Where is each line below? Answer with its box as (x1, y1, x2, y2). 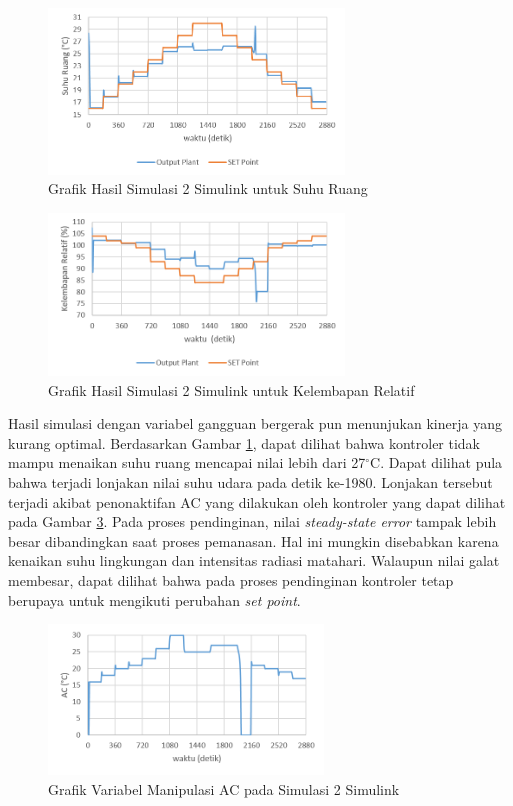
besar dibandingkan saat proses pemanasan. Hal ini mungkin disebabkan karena (8, 530, 499, 551)
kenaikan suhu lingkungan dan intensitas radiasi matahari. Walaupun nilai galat (8, 550, 500, 571)
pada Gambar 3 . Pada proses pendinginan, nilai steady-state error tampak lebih (8, 511, 497, 532)
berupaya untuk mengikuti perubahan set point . (8, 589, 301, 610)
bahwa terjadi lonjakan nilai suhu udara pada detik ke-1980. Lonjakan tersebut (8, 472, 493, 492)
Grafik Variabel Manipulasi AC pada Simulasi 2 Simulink (48, 778, 400, 799)
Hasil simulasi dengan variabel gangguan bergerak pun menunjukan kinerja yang (8, 413, 502, 434)
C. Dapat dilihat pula (370, 452, 503, 473)
